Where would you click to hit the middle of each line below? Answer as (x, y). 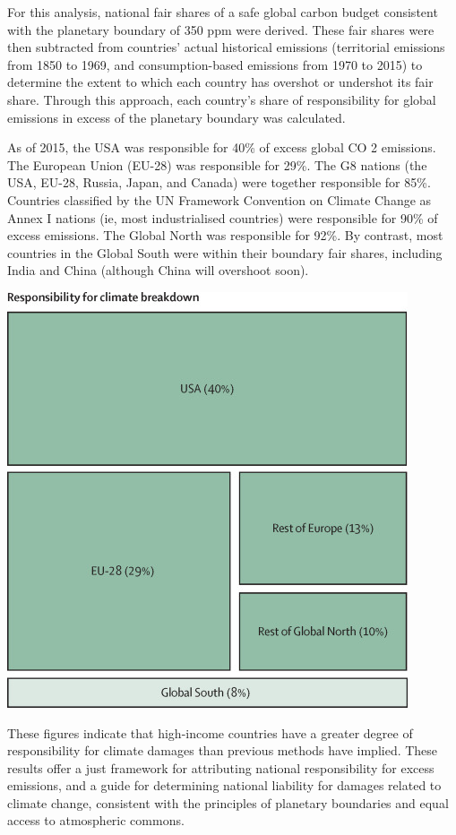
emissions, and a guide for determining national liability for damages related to (224, 785)
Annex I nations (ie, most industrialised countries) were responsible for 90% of (223, 217)
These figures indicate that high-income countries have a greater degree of (210, 732)
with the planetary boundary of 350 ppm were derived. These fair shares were (221, 29)
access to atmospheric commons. (96, 820)
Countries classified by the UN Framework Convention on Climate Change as (219, 199)
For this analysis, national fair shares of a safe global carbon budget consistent (223, 12)
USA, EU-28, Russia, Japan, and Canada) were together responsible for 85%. (219, 182)
